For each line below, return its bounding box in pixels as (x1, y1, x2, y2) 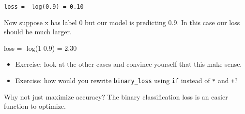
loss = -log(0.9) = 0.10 (4, 3, 84, 10)
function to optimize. (4, 101, 66, 111)
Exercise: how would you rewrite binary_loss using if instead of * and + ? (15, 75, 238, 85)
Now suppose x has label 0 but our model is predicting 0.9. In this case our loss (4, 17, 240, 27)
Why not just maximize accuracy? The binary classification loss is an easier (4, 91, 228, 101)
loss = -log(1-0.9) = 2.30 (4, 43, 77, 53)
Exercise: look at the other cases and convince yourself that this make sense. (15, 59, 242, 69)
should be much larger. (4, 27, 72, 37)
